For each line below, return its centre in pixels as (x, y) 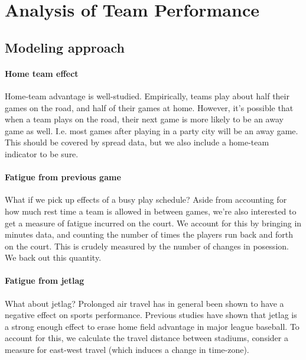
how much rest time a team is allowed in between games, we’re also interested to (151, 211)
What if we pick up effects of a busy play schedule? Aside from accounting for (146, 200)
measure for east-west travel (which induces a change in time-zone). (127, 350)
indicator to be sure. (42, 153)
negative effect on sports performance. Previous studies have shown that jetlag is (151, 315)
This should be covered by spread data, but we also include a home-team (137, 142)
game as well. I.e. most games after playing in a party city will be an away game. (152, 130)
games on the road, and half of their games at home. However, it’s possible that (149, 107)
